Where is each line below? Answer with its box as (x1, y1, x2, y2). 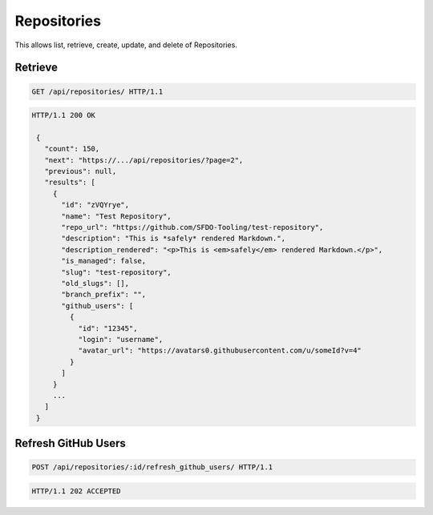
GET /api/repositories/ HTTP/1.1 (31, 87, 164, 96)
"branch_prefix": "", (61, 290, 147, 300)
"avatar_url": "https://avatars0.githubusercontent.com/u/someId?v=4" (78, 346, 362, 356)
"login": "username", (78, 335, 164, 344)
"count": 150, (44, 144, 100, 154)
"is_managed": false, (61, 256, 147, 266)
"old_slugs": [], (61, 279, 130, 288)
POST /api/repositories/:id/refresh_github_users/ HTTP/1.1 (31, 463, 273, 472)
